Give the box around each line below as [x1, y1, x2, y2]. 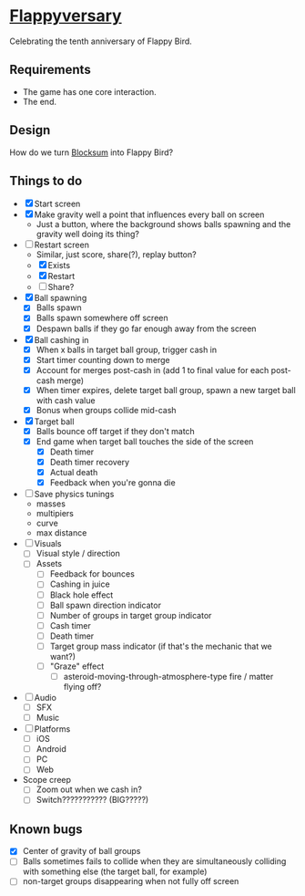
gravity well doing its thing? [36, 229, 139, 240]
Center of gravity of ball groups [22, 846, 141, 857]
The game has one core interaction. [22, 86, 157, 97]
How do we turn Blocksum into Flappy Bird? [9, 147, 174, 158]
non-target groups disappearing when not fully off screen [22, 876, 239, 887]
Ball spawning [34, 293, 87, 304]
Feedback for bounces [49, 568, 135, 579]
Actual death [49, 467, 98, 478]
